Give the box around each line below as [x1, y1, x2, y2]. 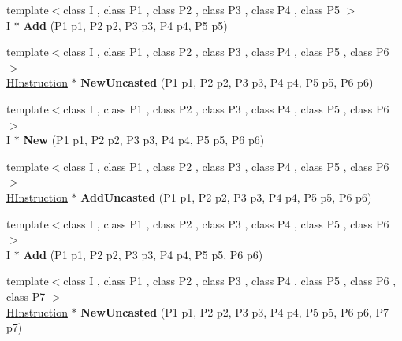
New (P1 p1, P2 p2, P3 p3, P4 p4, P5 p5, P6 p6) [23, 132, 265, 148]
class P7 [6, 287, 46, 304]
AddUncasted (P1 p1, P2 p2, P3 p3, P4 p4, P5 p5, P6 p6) [80, 188, 372, 205]
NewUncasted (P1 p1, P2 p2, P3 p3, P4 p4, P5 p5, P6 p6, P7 [80, 303, 389, 320]
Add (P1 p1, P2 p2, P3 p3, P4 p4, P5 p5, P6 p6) [23, 246, 263, 262]
